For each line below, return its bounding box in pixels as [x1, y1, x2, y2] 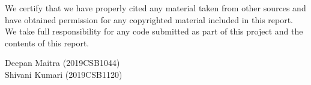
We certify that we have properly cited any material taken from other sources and [5, 2, 306, 14]
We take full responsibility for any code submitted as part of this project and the [5, 25, 303, 37]
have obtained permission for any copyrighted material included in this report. [5, 13, 294, 26]
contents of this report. [5, 36, 89, 49]
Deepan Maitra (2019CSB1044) [5, 56, 120, 69]
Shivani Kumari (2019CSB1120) [5, 68, 122, 80]
